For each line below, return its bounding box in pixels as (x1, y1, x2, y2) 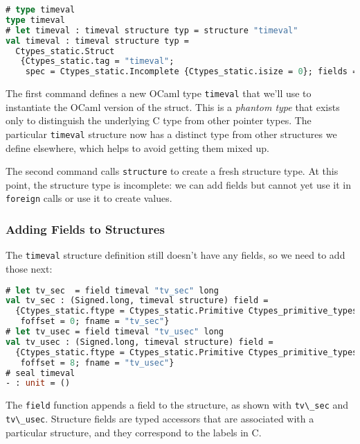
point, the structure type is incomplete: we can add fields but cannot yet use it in (6, 177, 351, 191)
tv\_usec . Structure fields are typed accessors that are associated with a (6, 411, 314, 425)
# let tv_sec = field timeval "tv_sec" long (6, 285, 219, 296)
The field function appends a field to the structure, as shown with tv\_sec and (6, 398, 349, 412)
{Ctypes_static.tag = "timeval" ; (20, 56, 174, 67)
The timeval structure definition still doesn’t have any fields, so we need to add (6, 248, 345, 262)
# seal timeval (6, 368, 75, 378)
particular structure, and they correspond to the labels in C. (6, 425, 262, 439)
